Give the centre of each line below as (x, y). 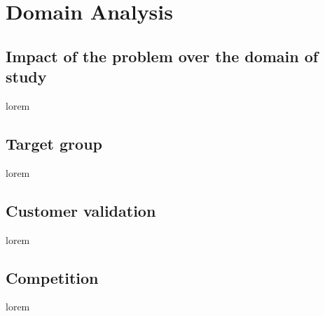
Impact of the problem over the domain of (162, 56)
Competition (52, 277)
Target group (54, 143)
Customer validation (81, 210)
